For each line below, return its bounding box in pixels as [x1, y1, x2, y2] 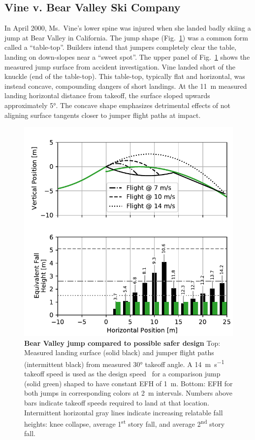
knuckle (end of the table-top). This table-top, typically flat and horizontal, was [4, 71, 245, 81]
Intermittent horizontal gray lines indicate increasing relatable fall [24, 407, 223, 417]
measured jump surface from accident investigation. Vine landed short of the [4, 61, 236, 72]
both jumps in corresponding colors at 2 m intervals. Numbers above [24, 388, 232, 398]
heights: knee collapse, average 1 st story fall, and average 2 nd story [24, 417, 225, 429]
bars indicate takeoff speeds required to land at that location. [24, 397, 210, 407]
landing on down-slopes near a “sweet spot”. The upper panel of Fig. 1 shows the [4, 51, 250, 62]
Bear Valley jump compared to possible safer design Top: [24, 337, 221, 348]
